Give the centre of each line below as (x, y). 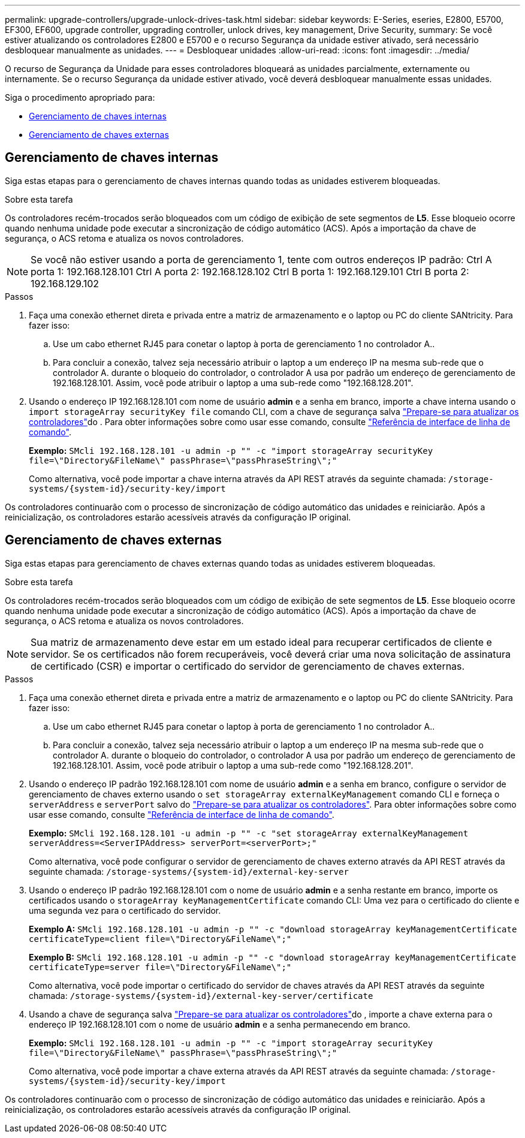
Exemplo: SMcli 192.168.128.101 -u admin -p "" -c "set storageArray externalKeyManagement (249, 833)
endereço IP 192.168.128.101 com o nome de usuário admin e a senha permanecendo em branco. (220, 1024)
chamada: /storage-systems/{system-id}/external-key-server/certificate (201, 995)
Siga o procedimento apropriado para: (80, 97)
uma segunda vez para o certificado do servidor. (125, 910)
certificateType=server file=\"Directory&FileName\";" (160, 967)
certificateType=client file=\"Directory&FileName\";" (160, 939)
